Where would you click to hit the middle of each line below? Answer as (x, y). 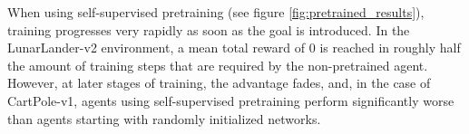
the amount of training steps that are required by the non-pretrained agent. (218, 65)
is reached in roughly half (390, 48)
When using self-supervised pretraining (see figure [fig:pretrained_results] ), (216, 12)
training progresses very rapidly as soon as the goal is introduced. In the (209, 29)
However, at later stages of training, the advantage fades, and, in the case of (219, 83)
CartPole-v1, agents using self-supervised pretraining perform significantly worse (231, 100)
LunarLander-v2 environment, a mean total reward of (156, 48)
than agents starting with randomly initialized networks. (164, 118)
